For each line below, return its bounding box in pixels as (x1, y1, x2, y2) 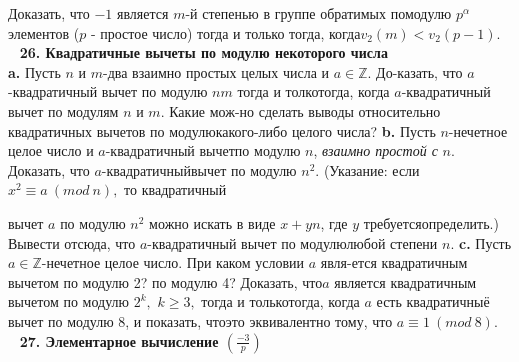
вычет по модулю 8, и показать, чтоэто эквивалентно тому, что (8, 310, 393, 331)
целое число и (8, 140, 94, 161)
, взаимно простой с (313, 140, 438, 161)
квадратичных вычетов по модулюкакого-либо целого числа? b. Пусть (8, 120, 436, 141)
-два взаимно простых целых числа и (102, 61, 330, 82)
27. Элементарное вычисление (19, 330, 219, 351)
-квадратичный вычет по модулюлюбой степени (147, 232, 438, 253)
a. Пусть (8, 61, 61, 82)
